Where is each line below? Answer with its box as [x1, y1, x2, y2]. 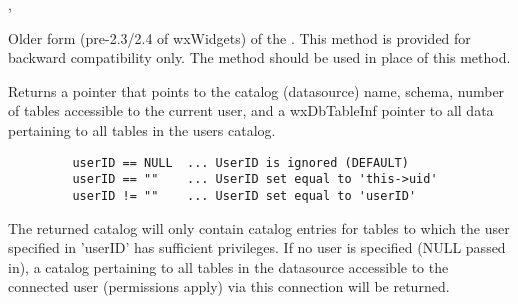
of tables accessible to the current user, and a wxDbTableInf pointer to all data [8, 100, 494, 121]
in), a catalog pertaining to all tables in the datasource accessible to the [8, 256, 449, 277]
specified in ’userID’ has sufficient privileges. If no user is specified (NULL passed [8, 237, 506, 258]
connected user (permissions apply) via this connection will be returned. [8, 276, 450, 297]
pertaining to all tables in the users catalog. [8, 119, 276, 140]
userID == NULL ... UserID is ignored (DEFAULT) [72, 155, 409, 170]
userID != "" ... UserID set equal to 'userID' [72, 188, 417, 203]
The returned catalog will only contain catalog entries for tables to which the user [8, 217, 510, 238]
